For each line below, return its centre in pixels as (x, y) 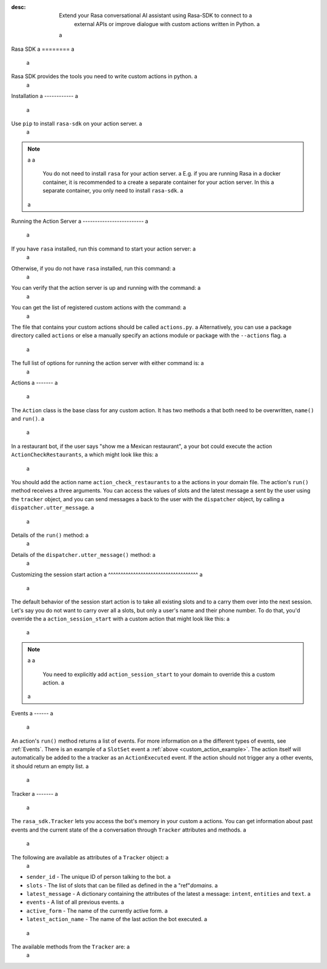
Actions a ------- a (35, 383)
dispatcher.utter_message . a (53, 508)
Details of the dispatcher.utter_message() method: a (83, 554)
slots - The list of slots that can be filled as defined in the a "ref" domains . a (122, 885)
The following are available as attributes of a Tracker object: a (90, 857)
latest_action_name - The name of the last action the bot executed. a (117, 919)
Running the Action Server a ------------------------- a (80, 222)
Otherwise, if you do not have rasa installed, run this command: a (93, 268)
